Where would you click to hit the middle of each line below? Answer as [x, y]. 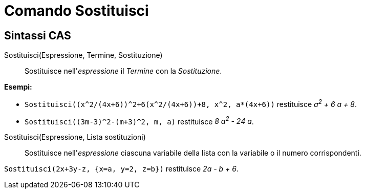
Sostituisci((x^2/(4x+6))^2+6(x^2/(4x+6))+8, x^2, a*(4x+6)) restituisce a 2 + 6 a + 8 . [191, 103]
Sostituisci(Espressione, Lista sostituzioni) [75, 137]
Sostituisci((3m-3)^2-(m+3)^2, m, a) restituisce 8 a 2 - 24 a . [139, 121]
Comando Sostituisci [77, 11]
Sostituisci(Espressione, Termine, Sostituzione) [83, 55]
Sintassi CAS [38, 35]
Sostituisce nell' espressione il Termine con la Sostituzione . [123, 71]
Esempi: [18, 87]
